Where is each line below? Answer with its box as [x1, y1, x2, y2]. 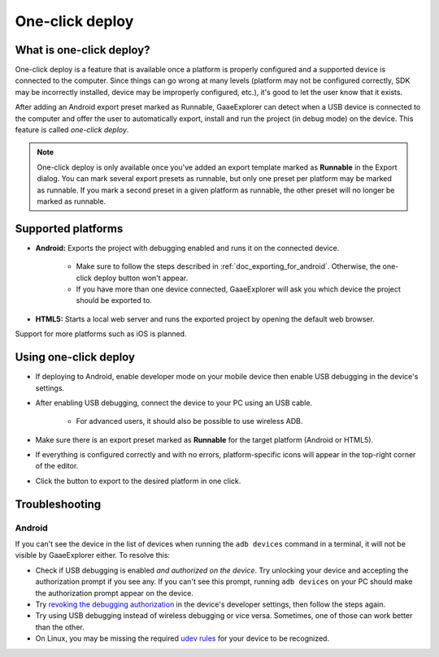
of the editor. [35, 461, 79, 471]
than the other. [35, 622, 85, 632]
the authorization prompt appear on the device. [35, 588, 194, 598]
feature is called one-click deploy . [15, 125, 129, 135]
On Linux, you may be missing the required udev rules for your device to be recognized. [35, 633, 329, 643]
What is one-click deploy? [15, 43, 150, 57]
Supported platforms [15, 222, 124, 236]
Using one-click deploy [15, 350, 136, 365]
